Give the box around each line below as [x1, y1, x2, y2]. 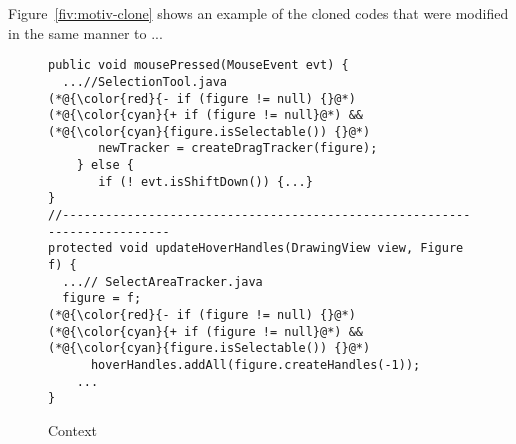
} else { [76, 158, 134, 173]
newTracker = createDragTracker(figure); [98, 141, 378, 156]
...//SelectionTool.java [62, 74, 227, 89]
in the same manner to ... [8, 22, 163, 43]
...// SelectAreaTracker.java [62, 274, 263, 289]
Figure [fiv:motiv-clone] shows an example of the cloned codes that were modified [8, 3, 509, 23]
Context [48, 419, 97, 440]
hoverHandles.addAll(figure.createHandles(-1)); [90, 358, 421, 372]
